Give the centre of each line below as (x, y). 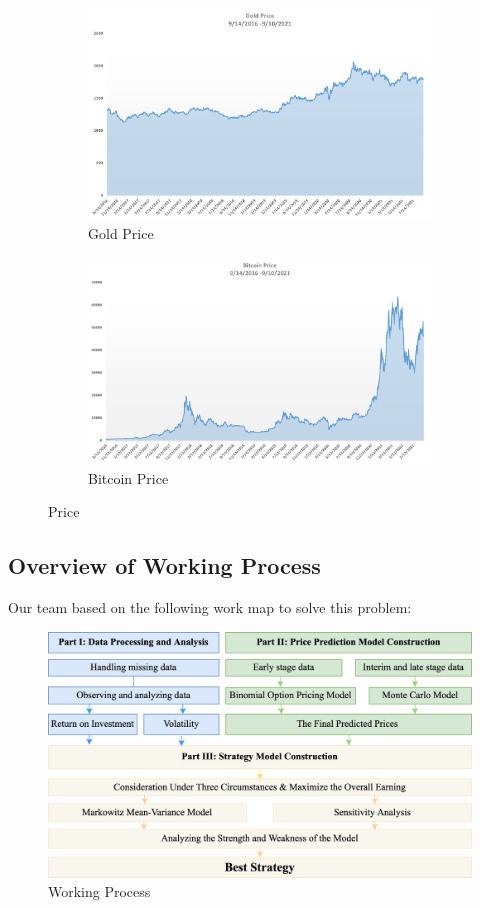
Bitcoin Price (128, 477)
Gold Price (121, 233)
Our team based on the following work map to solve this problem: (210, 606)
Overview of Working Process (164, 565)
